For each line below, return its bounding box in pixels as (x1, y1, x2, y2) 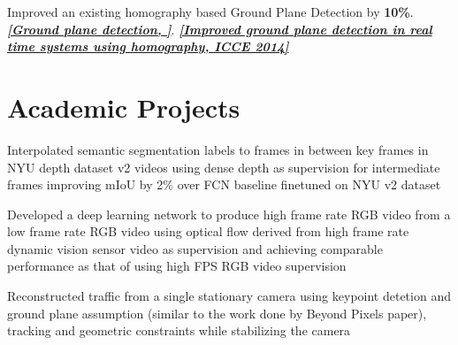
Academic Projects (7, 88, 240, 125)
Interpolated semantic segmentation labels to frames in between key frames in (7, 140, 429, 158)
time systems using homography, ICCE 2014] (7, 37, 289, 56)
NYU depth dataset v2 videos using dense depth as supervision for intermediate (7, 157, 440, 176)
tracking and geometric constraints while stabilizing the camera (7, 321, 351, 340)
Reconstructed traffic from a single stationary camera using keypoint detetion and (7, 287, 451, 305)
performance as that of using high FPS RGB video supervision (7, 257, 347, 275)
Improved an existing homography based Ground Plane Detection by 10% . (7, 3, 414, 20)
